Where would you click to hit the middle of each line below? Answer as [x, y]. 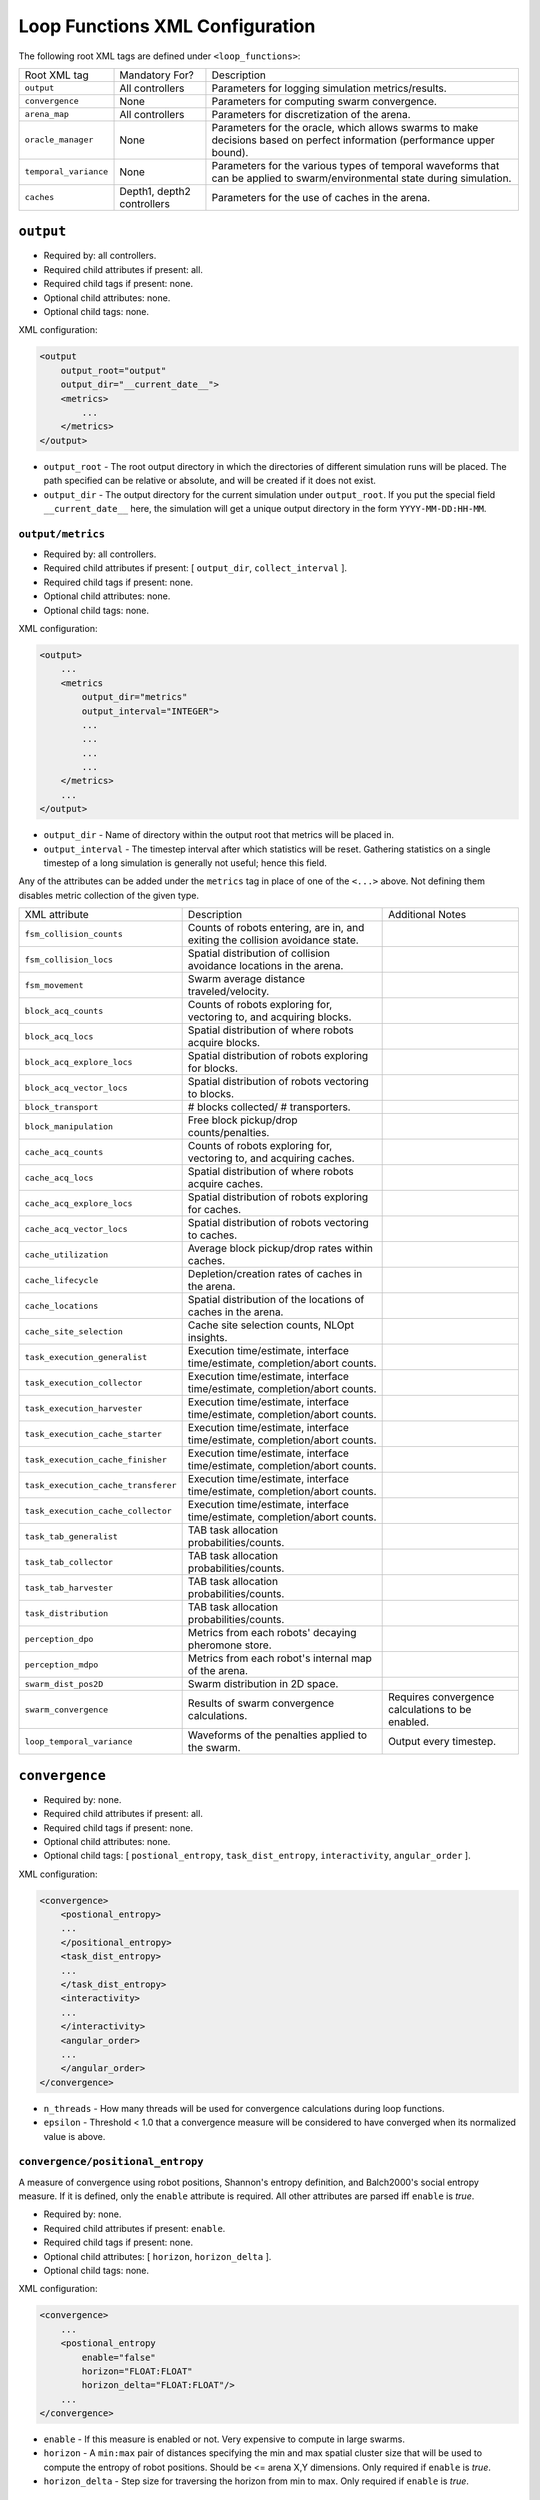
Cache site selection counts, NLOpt [271, 1325]
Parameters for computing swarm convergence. [324, 101]
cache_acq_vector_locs [76, 1228]
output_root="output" [113, 370]
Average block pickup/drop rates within [280, 1248]
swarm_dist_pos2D [64, 1683]
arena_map [47, 114]
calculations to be [430, 1710]
